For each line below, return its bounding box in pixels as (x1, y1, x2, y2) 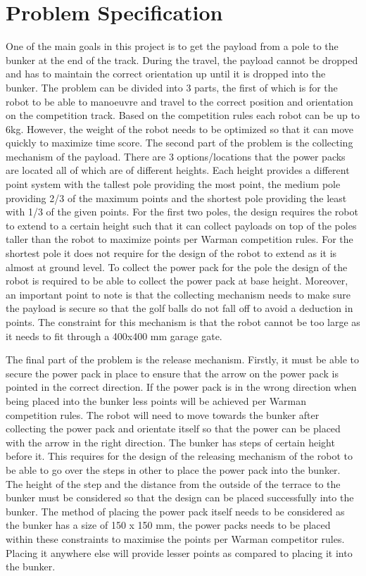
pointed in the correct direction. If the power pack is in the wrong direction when (6, 380, 357, 394)
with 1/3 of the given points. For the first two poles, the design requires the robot (6, 204, 358, 219)
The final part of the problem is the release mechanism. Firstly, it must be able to (6, 352, 359, 367)
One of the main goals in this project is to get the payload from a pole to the (6, 39, 339, 54)
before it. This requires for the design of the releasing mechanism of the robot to (6, 449, 353, 463)
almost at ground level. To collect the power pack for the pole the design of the (6, 259, 348, 274)
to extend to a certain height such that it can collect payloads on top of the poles (6, 218, 357, 232)
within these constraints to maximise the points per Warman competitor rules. (6, 531, 345, 546)
